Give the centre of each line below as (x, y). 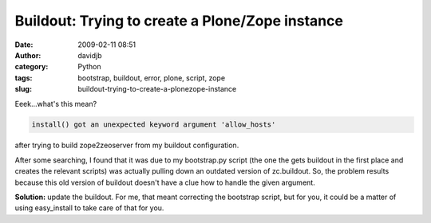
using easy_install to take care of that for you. (89, 208)
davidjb (90, 55)
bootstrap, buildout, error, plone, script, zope (152, 78)
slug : (23, 89)
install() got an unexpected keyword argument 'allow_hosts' (154, 125)
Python (89, 67)
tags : (24, 78)
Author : (28, 55)
